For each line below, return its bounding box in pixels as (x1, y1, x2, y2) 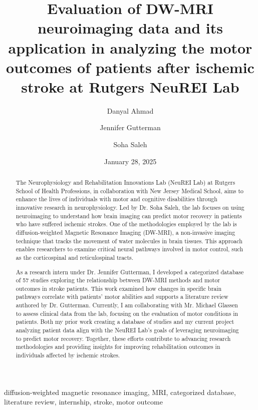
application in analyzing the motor (8, 37, 252, 58)
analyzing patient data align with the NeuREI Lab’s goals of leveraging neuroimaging (16, 326, 239, 334)
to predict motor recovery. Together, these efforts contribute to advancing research (16, 334, 231, 342)
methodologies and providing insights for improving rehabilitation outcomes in (16, 342, 220, 351)
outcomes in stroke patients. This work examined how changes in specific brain (16, 284, 222, 292)
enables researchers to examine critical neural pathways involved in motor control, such (16, 245, 243, 253)
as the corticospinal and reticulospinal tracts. (16, 253, 134, 261)
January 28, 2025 (104, 156, 157, 166)
